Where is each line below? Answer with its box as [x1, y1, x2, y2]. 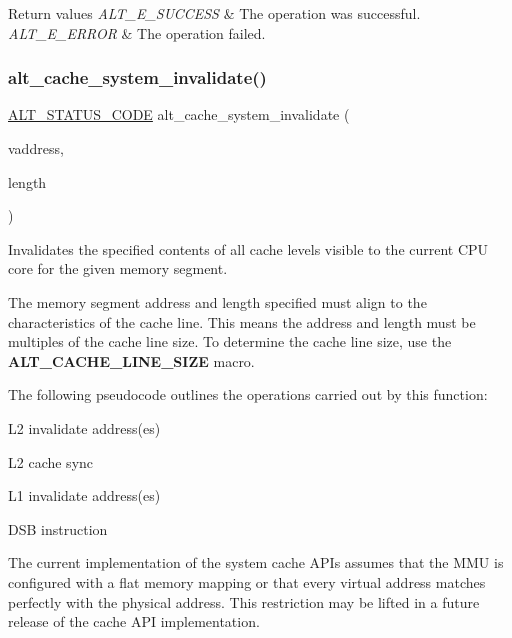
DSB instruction [8, 518, 108, 539]
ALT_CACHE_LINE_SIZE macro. [8, 350, 255, 371]
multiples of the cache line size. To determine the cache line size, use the [8, 331, 452, 352]
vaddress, [8, 138, 64, 158]
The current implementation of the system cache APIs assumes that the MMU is [8, 552, 504, 573]
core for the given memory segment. [8, 258, 228, 279]
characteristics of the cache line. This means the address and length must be [8, 311, 476, 332]
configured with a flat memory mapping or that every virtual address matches [8, 571, 486, 592]
